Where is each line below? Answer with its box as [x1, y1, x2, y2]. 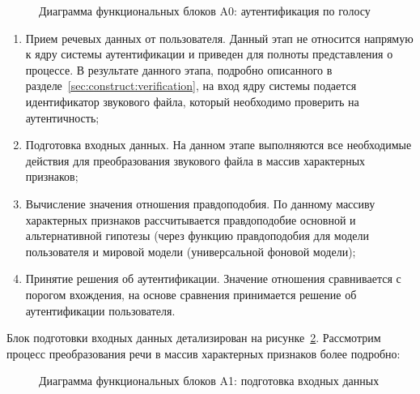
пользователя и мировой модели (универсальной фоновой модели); [25, 242, 356, 259]
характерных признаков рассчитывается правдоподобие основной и [25, 211, 356, 228]
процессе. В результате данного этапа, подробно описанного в [25, 61, 333, 78]
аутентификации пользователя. [25, 302, 176, 319]
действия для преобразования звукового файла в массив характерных [25, 152, 366, 169]
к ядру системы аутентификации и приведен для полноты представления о [25, 45, 393, 62]
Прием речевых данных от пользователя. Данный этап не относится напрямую [25, 29, 414, 46]
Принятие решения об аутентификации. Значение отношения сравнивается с [25, 270, 401, 287]
